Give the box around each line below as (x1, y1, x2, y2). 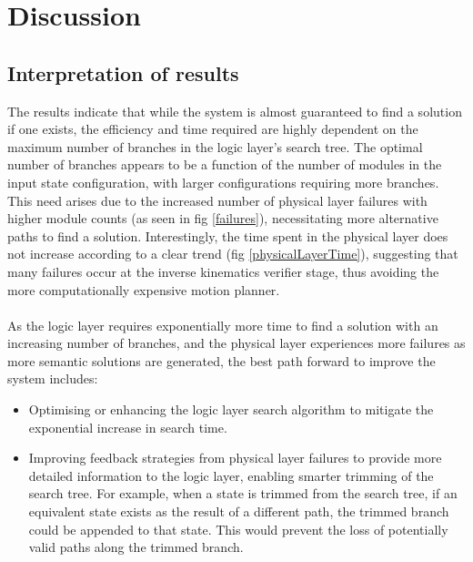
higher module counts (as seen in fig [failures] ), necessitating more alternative (7, 209, 438, 228)
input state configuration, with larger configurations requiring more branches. (7, 172, 439, 191)
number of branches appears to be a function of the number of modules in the (7, 155, 442, 174)
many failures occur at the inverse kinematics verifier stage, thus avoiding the (7, 261, 439, 281)
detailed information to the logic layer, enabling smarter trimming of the (28, 465, 434, 485)
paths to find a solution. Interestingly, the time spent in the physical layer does (7, 226, 448, 245)
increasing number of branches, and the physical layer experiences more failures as (7, 333, 466, 353)
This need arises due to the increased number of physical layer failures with (7, 190, 428, 209)
